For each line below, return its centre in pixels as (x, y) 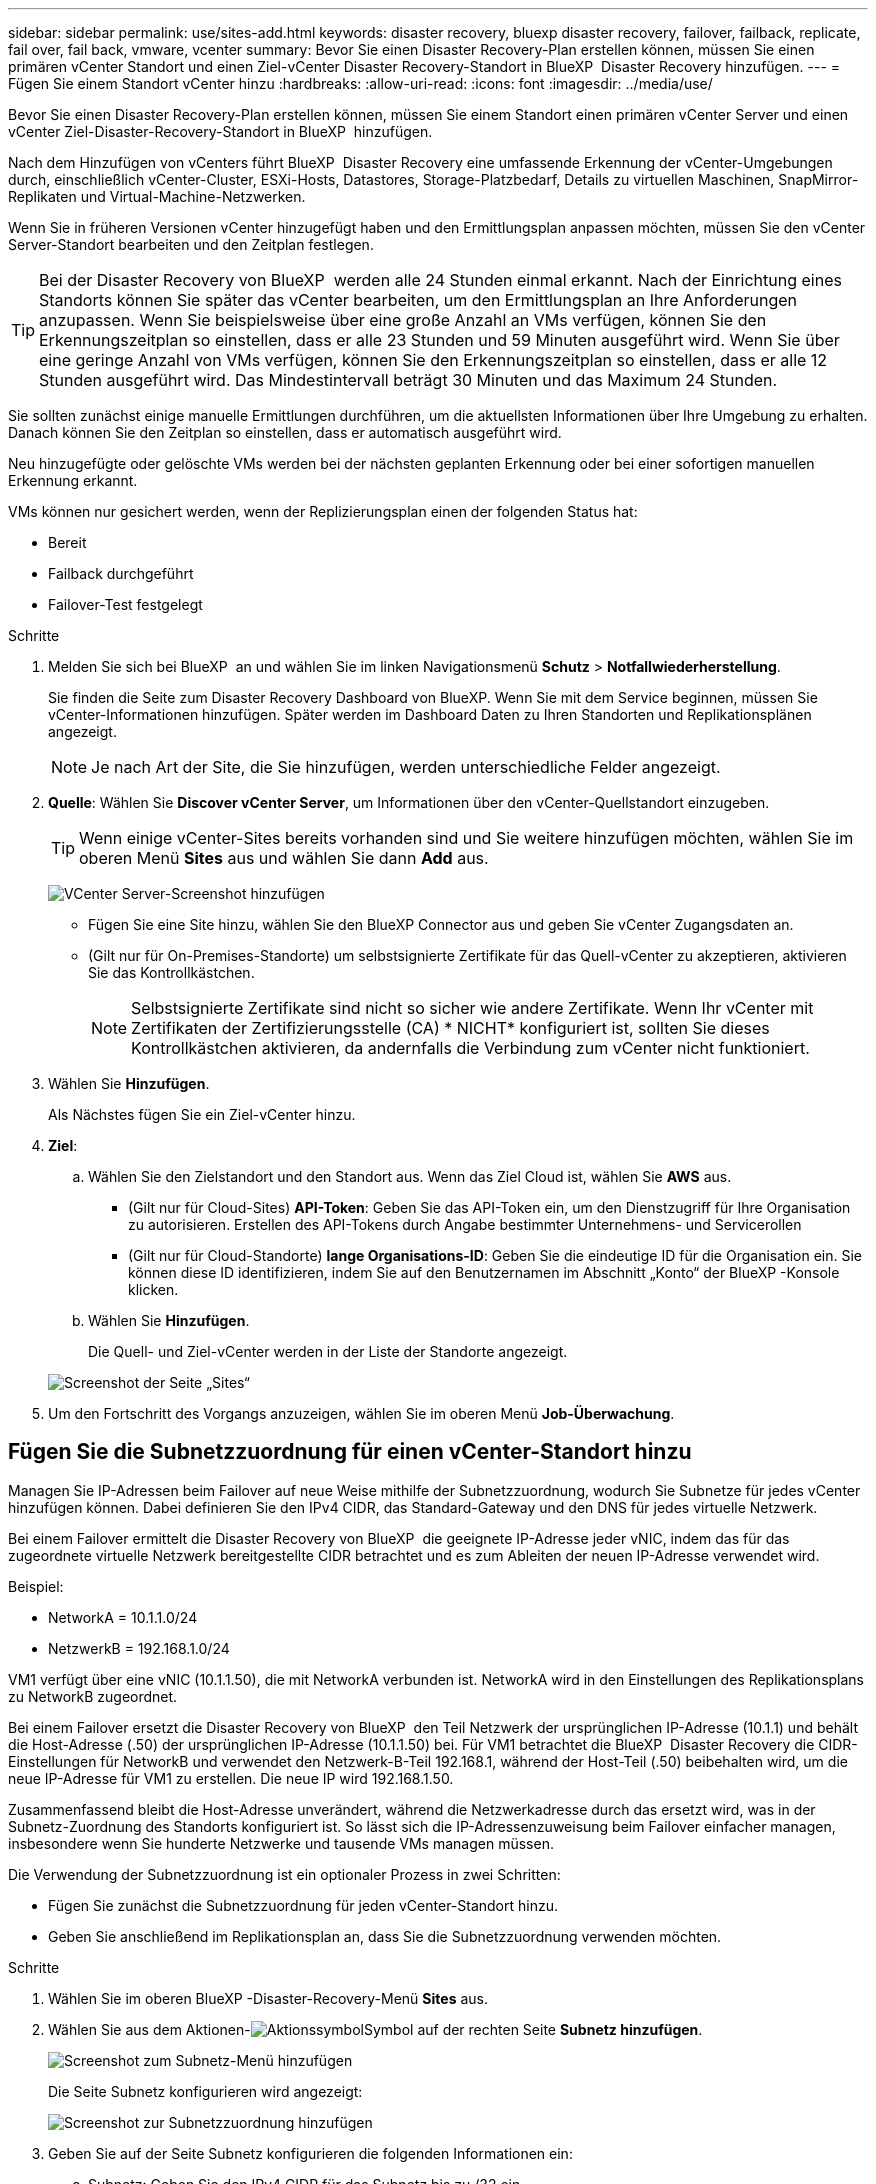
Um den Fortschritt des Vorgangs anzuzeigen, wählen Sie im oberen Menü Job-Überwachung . (361, 1413)
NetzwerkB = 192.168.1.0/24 (139, 1648)
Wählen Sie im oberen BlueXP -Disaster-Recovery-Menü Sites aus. (268, 1998)
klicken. (153, 1289)
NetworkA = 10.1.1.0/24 (123, 1617)
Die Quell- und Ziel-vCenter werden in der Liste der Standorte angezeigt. (328, 1351)
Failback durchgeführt (121, 573)
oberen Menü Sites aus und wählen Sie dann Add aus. (284, 858)
